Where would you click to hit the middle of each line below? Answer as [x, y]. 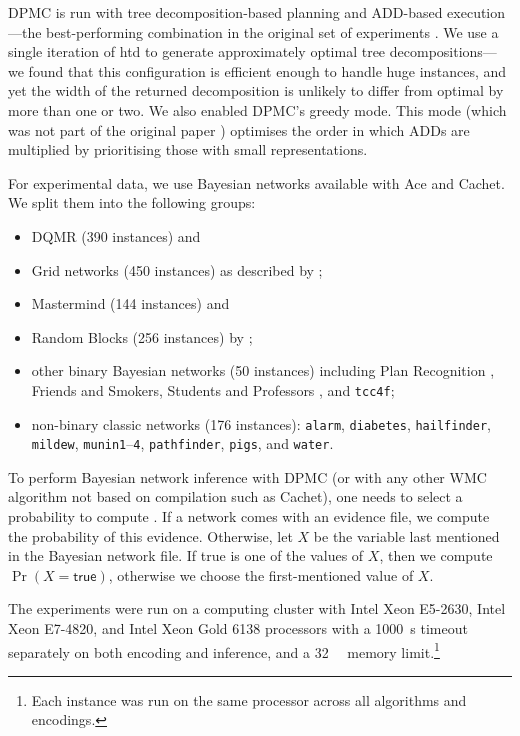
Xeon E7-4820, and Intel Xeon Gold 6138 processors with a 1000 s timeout [238, 628]
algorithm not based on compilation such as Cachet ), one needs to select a [235, 496]
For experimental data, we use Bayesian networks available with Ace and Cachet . [256, 182]
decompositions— [443, 51]
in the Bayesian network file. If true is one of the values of [186, 555]
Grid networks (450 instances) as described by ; [177, 269]
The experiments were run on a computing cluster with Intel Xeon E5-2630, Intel [257, 608]
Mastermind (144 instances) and [130, 303]
